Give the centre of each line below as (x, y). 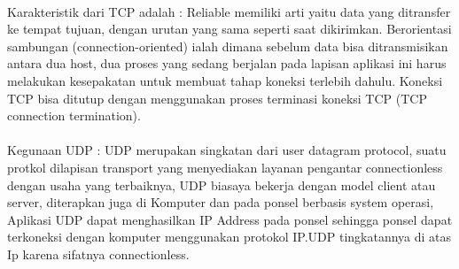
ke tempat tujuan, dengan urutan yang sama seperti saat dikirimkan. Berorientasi (229, 29)
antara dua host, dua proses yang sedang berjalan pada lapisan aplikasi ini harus (227, 63)
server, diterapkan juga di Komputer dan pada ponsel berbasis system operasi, (221, 202)
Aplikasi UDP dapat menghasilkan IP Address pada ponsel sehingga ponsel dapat (230, 219)
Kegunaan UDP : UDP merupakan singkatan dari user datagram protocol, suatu (227, 150)
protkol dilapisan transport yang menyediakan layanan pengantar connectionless (225, 167)
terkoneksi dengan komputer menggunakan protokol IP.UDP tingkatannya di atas (229, 237)
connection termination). (74, 115)
